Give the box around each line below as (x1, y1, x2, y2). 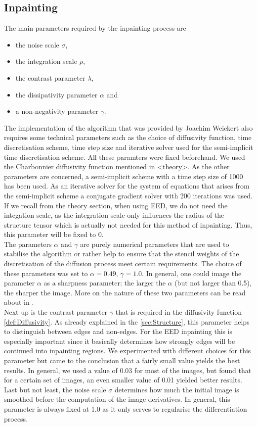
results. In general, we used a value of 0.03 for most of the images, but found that (4, 365, 252, 375)
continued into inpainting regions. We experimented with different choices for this (4, 345, 251, 356)
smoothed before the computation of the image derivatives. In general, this (4, 394, 230, 404)
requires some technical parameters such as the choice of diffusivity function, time (4, 132, 252, 142)
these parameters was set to (4, 268, 88, 278)
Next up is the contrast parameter (4, 307, 108, 317)
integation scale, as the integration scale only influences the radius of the (4, 210, 224, 220)
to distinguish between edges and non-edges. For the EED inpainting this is (4, 326, 233, 336)
